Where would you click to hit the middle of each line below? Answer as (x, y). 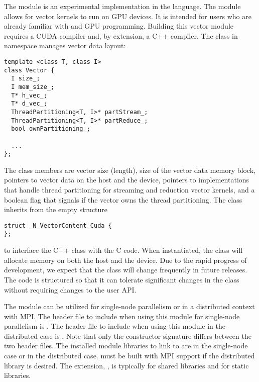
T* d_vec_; (29, 104)
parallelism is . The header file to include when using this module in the (115, 326)
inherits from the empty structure (56, 209)
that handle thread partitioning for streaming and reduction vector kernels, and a (129, 190)
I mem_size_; (33, 87)
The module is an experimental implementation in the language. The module (122, 6)
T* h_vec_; (29, 95)
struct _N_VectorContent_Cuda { (58, 225)
